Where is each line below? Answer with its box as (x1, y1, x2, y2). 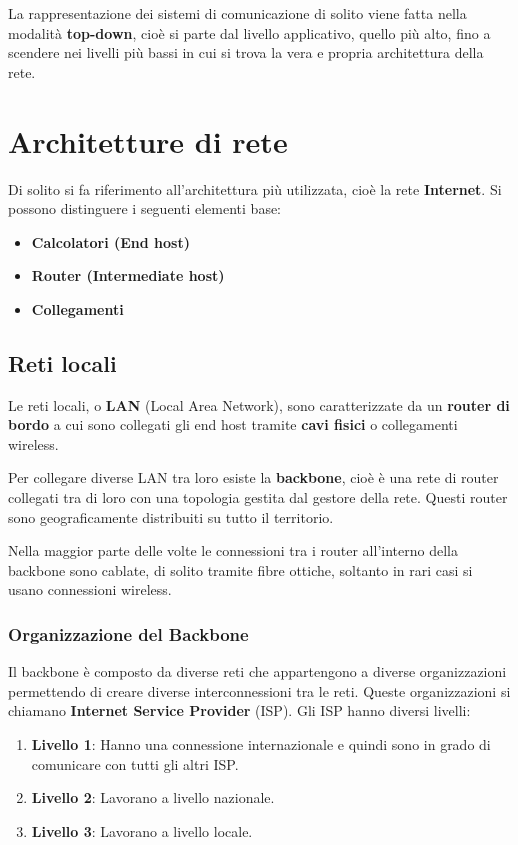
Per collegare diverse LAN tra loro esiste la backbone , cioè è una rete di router (8, 467, 499, 488)
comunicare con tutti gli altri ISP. (31, 753, 239, 774)
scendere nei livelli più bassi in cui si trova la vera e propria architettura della (8, 42, 484, 63)
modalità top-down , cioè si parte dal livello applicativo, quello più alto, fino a (8, 22, 491, 43)
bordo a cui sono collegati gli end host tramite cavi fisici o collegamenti (8, 414, 458, 435)
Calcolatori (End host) (31, 231, 190, 252)
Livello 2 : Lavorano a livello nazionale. (31, 787, 275, 808)
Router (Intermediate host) (31, 265, 225, 286)
